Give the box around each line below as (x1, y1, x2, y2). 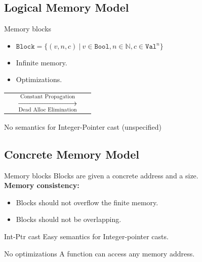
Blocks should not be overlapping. (16, 214, 122, 224)
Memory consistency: (4, 180, 79, 191)
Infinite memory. (16, 57, 67, 67)
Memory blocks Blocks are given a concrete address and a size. (4, 170, 198, 180)
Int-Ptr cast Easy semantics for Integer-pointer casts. (4, 231, 169, 242)
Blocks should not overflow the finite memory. (16, 197, 158, 207)
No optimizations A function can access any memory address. (4, 248, 195, 258)
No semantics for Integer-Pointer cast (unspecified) (4, 121, 161, 132)
